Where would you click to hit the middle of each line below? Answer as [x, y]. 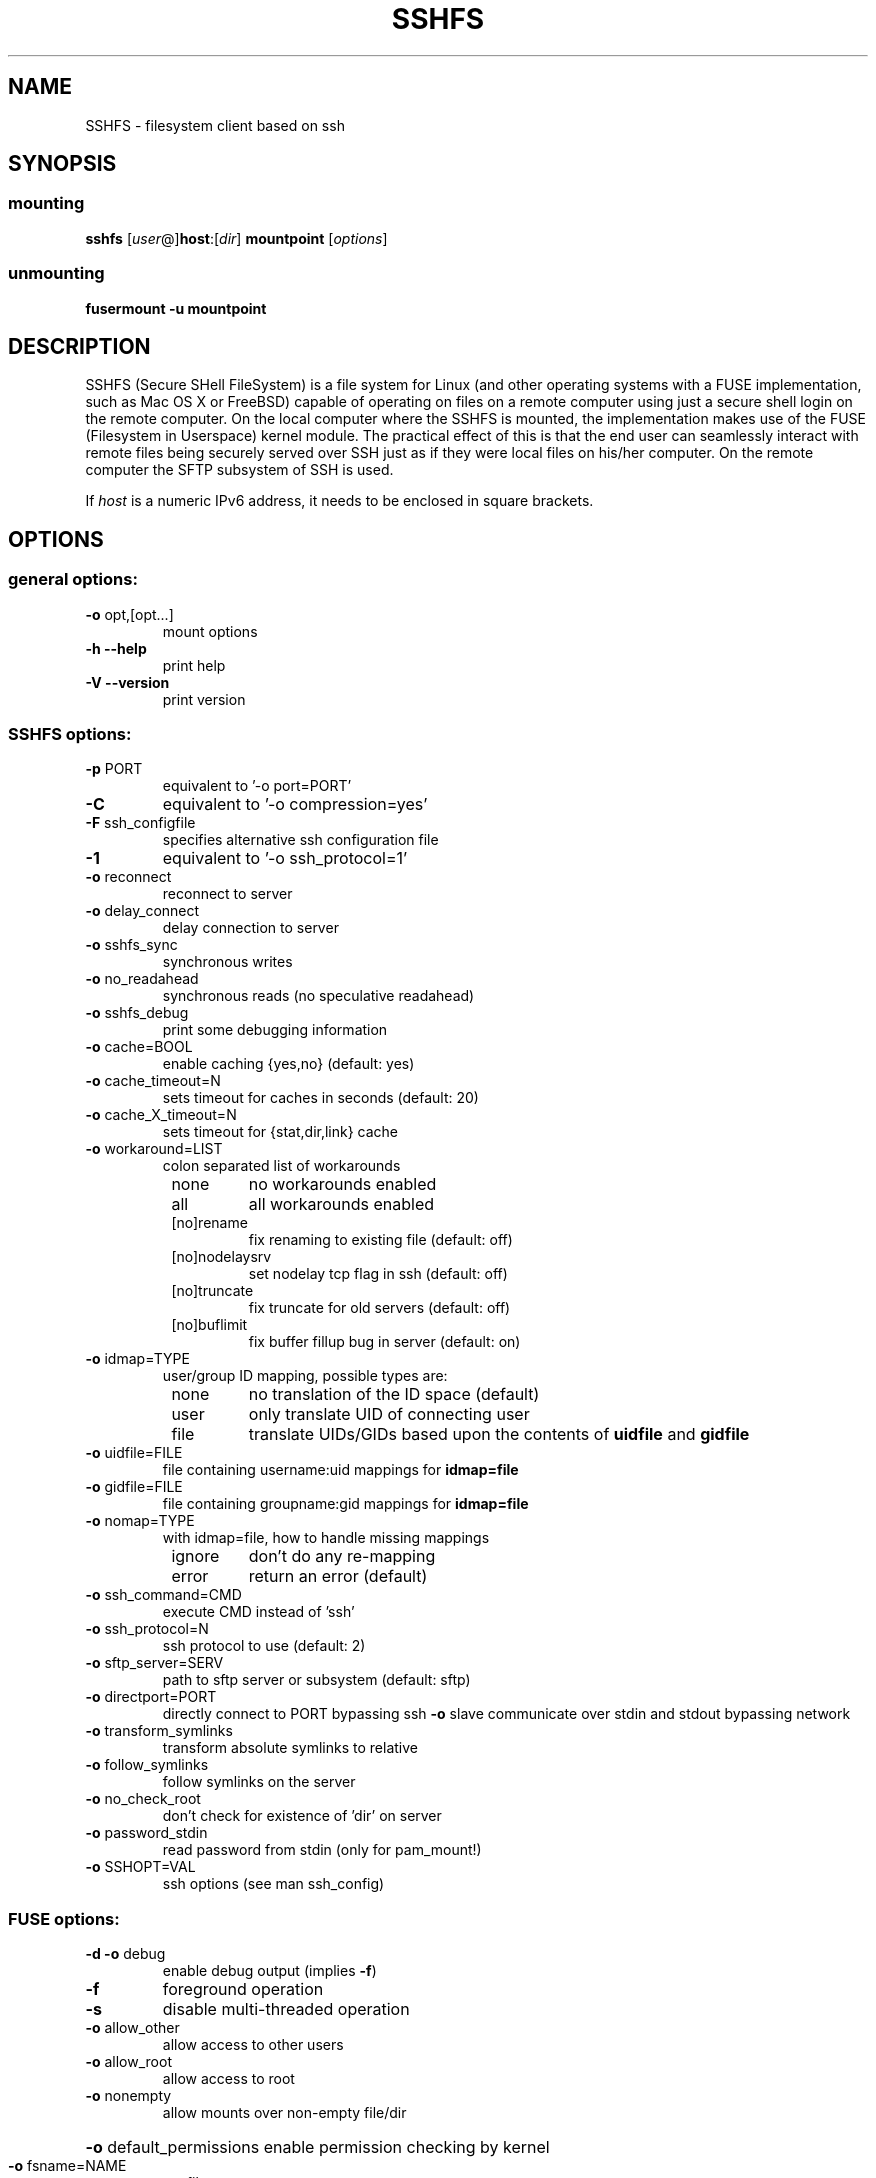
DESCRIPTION [79, 346]
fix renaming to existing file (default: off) [380, 1240]
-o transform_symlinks [159, 1731]
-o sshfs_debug [137, 1013]
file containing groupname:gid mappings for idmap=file [345, 1504]
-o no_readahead [142, 979]
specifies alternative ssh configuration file [300, 840]
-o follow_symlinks [147, 1765]
